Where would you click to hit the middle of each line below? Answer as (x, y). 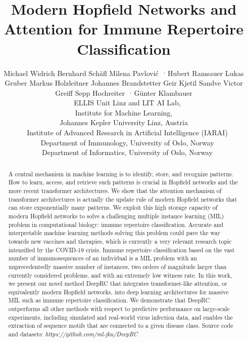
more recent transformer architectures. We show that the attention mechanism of (115, 190)
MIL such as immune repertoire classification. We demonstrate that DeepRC (109, 300)
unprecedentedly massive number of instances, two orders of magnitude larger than (117, 266)
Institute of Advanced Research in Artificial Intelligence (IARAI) (127, 132)
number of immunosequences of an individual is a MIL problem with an (103, 258)
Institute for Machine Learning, (124, 112)
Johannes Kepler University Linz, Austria (124, 122)
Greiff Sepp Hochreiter (90, 92)
